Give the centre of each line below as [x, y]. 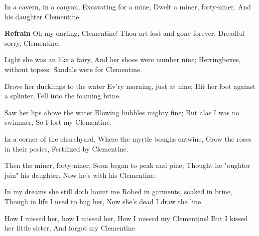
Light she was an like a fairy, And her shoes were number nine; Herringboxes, [123, 59]
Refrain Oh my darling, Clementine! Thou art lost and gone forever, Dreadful [125, 33]
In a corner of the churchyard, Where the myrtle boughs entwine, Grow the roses [128, 138]
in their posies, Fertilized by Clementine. [66, 148]
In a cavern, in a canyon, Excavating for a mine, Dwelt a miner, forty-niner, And [128, 6]
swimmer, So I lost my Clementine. [58, 122]
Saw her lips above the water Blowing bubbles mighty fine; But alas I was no [122, 112]
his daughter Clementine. [43, 16]
